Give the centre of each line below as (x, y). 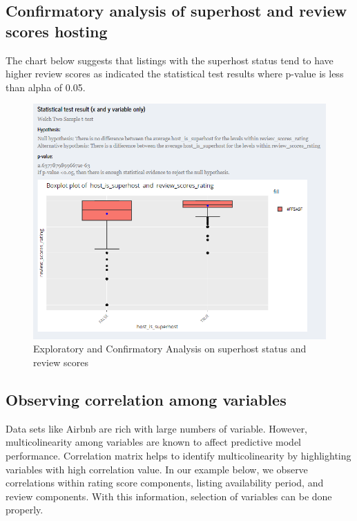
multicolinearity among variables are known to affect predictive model (153, 442)
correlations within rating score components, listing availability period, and (165, 483)
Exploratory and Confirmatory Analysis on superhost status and (170, 349)
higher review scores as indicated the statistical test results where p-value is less (175, 74)
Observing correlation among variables (146, 400)
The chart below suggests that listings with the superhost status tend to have (170, 60)
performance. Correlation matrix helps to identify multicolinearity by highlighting (178, 456)
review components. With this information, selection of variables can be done (169, 496)
